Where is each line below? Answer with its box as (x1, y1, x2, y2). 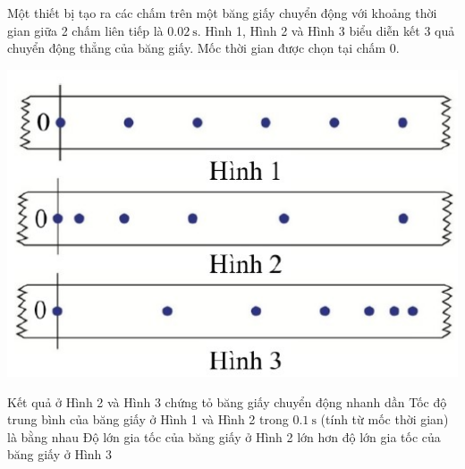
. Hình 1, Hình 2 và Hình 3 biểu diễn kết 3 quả (197, 21, 455, 39)
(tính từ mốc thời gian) (320, 410, 449, 429)
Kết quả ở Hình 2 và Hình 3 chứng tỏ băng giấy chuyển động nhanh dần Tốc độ (7, 392, 447, 411)
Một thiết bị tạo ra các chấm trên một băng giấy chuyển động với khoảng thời (7, 4, 437, 21)
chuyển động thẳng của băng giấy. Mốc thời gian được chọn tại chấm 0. (7, 38, 400, 57)
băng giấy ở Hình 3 (7, 445, 113, 464)
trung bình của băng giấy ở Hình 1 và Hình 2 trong (7, 410, 289, 429)
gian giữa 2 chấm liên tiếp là (7, 21, 164, 39)
